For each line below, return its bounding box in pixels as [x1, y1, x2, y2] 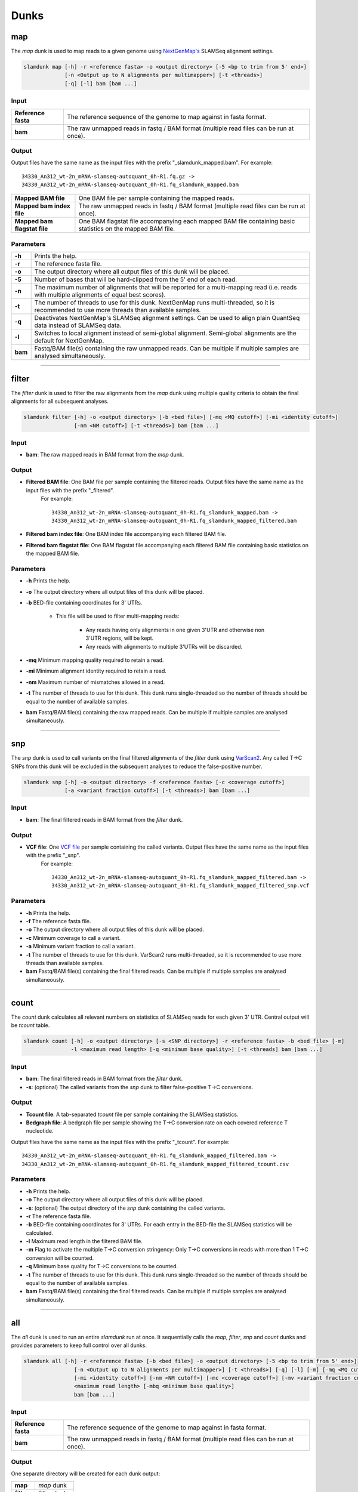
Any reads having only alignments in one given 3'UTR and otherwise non [85, 626, 265, 633]
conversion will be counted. [26, 1254, 94, 1262]
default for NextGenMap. [34, 337, 104, 345]
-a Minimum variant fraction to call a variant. [26, 943, 135, 950]
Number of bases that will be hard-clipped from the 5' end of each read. [34, 275, 237, 283]
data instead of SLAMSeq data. [34, 321, 122, 329]
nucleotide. [26, 1127, 54, 1135]
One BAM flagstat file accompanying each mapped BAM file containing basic [78, 217, 295, 226]
